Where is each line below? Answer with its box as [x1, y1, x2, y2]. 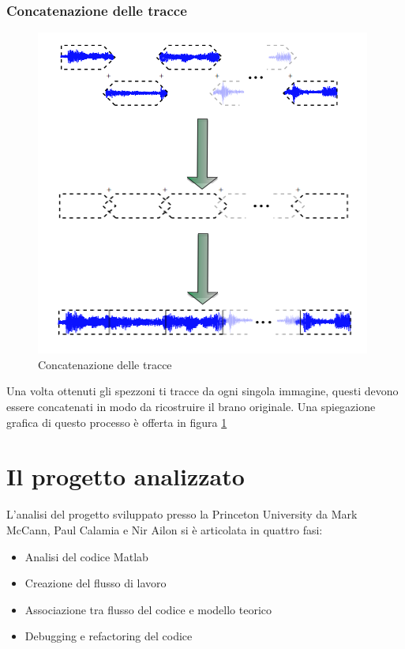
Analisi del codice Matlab [24, 548, 148, 564]
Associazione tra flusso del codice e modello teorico [24, 601, 272, 617]
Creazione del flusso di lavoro [24, 575, 167, 591]
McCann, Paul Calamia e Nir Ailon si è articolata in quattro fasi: [6, 521, 323, 538]
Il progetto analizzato [6, 460, 245, 492]
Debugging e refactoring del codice [24, 628, 193, 644]
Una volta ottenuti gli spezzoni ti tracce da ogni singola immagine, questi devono [6, 383, 399, 399]
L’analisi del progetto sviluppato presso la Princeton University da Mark [6, 506, 358, 523]
